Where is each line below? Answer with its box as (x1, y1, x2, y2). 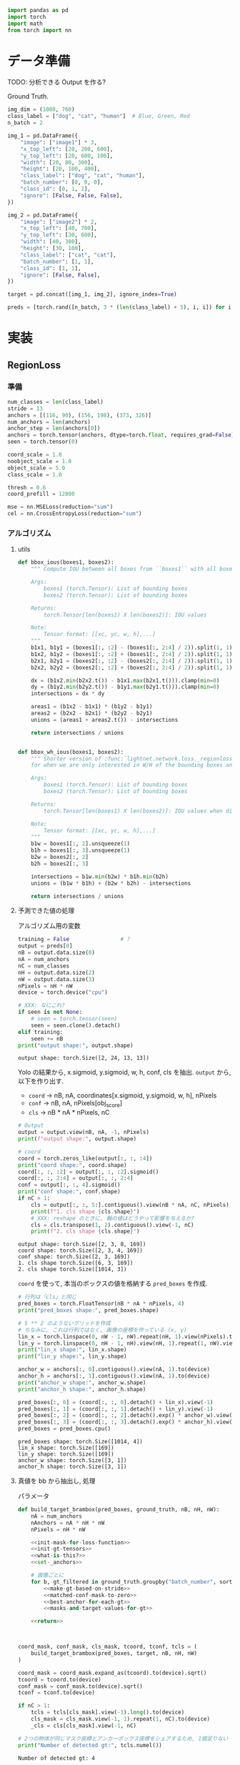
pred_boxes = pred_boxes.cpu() (17, 1426, 111, 1433)
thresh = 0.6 (7, 484, 46, 491)
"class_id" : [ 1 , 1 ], (20, 264, 81, 272)
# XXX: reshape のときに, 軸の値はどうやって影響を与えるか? (31, 1215, 195, 1222)
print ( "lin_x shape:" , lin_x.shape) (17, 1346, 127, 1353)
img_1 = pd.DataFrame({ (7, 132, 79, 139)
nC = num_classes (17, 962, 70, 970)
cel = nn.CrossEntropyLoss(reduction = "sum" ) (7, 510, 142, 517)
